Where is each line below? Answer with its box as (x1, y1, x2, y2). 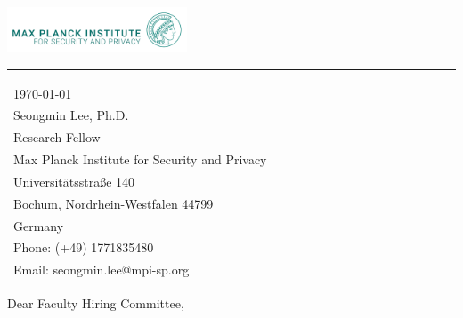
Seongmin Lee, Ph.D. (13, 106, 129, 124)
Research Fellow (13, 128, 101, 147)
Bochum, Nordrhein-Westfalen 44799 (13, 194, 214, 212)
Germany (13, 216, 64, 235)
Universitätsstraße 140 (13, 171, 135, 190)
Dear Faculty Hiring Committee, (7, 294, 184, 313)
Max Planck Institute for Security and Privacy (13, 150, 267, 169)
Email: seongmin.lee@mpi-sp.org (13, 260, 190, 279)
